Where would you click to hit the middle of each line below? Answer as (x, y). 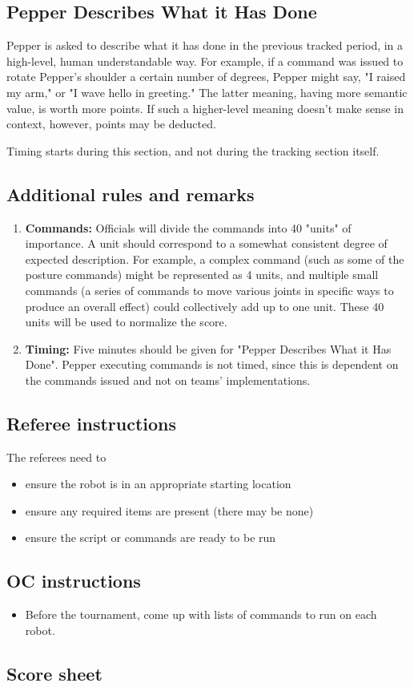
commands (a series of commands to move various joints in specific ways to (209, 290)
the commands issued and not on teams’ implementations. (168, 380)
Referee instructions (92, 423)
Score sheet (54, 673)
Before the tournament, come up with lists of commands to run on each (201, 614)
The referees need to (56, 457)
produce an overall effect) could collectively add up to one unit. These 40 (205, 306)
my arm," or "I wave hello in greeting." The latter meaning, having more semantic (207, 92)
